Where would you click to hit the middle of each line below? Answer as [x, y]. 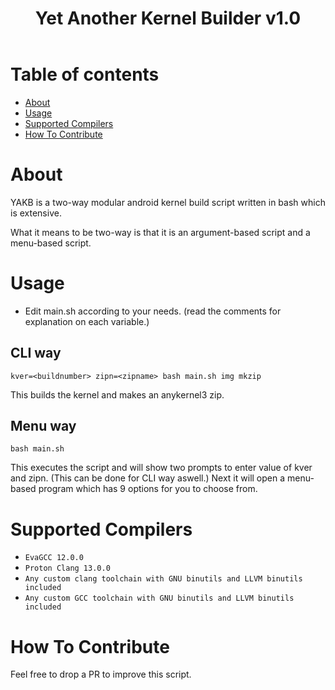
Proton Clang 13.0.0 [67, 568]
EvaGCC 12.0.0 [54, 558]
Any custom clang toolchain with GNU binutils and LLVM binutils [163, 579]
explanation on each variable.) [87, 321]
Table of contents [85, 74]
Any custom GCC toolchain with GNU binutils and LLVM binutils [159, 598]
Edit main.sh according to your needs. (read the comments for [153, 311]
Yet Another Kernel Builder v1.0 [168, 18]
